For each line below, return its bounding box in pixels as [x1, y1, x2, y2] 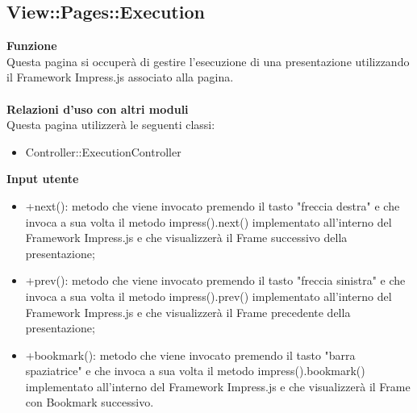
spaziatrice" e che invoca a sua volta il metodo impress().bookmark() [25, 362, 365, 379]
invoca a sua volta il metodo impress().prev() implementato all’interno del [25, 287, 392, 304]
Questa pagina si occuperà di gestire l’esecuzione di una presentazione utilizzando [6, 52, 410, 69]
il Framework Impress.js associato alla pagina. [6, 69, 234, 86]
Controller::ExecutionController [25, 143, 181, 160]
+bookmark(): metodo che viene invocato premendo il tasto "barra [25, 346, 356, 363]
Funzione [6, 37, 57, 54]
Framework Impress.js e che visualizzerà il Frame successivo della [25, 229, 348, 246]
